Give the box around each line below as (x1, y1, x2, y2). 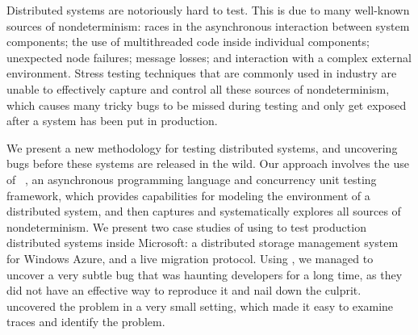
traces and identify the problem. (6, 313, 165, 330)
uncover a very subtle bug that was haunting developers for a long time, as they (6, 266, 403, 283)
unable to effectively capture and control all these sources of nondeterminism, (6, 80, 390, 97)
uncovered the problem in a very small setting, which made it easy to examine (6, 297, 394, 314)
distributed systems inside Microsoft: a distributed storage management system (6, 234, 399, 251)
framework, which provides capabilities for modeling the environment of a (6, 186, 370, 203)
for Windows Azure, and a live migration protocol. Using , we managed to (6, 249, 374, 266)
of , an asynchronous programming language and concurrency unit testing (6, 170, 377, 187)
